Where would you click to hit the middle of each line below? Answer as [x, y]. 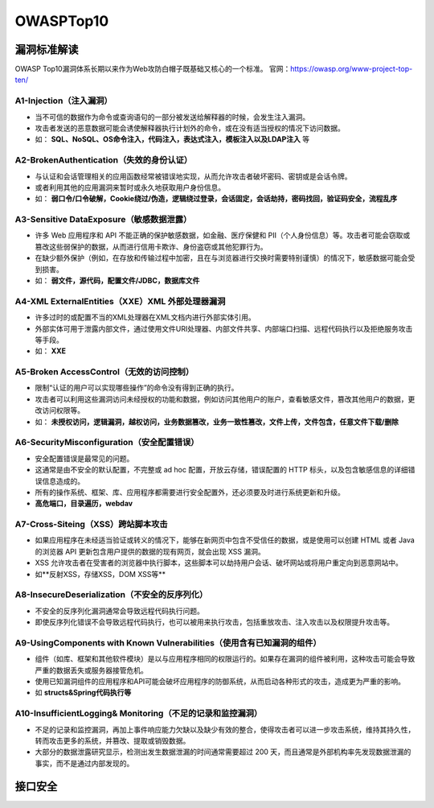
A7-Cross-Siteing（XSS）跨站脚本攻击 [91, 525]
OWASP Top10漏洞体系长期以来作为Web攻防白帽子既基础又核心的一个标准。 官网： [153, 69]
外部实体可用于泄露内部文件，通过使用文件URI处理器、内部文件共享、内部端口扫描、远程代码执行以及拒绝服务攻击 [224, 328]
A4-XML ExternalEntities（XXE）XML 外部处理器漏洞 [120, 301]
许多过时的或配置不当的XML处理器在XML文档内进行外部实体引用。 [145, 317]
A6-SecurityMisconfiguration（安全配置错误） [107, 443]
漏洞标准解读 [47, 49]
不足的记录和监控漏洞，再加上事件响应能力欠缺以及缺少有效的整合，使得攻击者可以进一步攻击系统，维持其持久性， [225, 729]
